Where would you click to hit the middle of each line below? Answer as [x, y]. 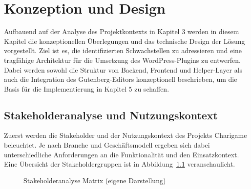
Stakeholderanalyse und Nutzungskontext [111, 115]
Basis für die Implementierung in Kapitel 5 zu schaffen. [87, 88]
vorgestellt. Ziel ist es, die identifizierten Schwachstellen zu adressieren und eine [123, 50]
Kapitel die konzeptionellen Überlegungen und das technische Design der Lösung [125, 41]
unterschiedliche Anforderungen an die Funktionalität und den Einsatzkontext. [122, 154]
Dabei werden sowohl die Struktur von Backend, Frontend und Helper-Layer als [123, 69]
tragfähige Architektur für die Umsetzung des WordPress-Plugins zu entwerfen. [122, 60]
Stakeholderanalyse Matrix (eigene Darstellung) [95, 180]
